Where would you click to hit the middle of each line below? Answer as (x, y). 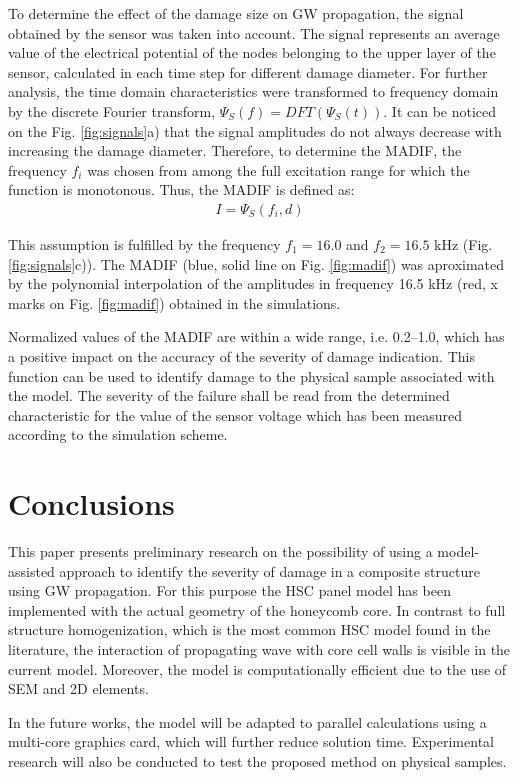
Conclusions (91, 503)
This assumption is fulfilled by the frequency (144, 243)
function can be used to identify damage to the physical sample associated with (251, 375)
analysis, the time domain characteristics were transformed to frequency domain (253, 91)
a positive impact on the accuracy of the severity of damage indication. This (241, 355)
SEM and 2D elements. (78, 688)
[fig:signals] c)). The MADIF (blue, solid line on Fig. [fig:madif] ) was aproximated (256, 263)
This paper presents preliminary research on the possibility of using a (220, 551)
